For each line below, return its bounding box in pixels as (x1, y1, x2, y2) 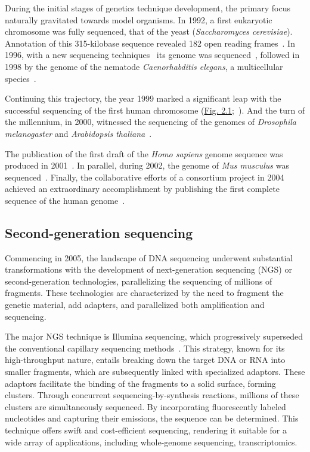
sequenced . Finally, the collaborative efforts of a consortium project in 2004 (5, 170, 284, 183)
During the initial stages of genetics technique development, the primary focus (5, 2, 290, 14)
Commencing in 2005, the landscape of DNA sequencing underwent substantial (5, 251, 293, 264)
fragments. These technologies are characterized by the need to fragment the (5, 286, 284, 299)
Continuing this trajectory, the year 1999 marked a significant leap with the (5, 92, 281, 105)
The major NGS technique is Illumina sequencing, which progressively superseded (5, 330, 303, 343)
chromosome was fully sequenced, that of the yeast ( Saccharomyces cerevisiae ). (5, 25, 293, 38)
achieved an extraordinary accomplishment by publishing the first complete (5, 182, 280, 195)
